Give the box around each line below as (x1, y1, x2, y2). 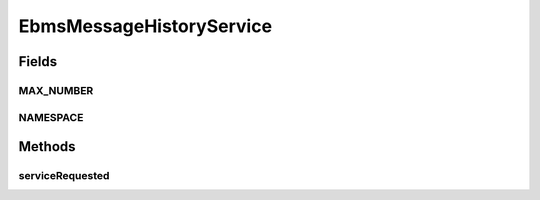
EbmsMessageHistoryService (18, 15, 273, 37)
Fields (18, 53, 58, 70)
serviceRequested (18, 169, 110, 183)
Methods (18, 138, 76, 155)
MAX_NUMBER (18, 83, 94, 97)
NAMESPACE (18, 110, 84, 124)
